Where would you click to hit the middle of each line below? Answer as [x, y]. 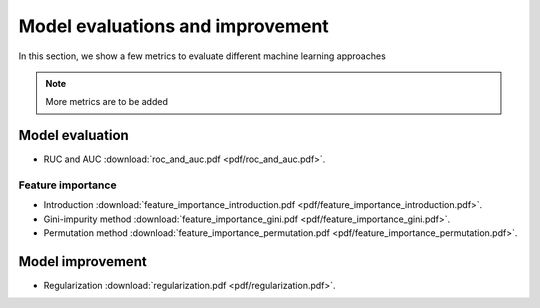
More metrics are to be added [107, 102]
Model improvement [82, 261]
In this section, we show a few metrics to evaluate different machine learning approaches [202, 56]
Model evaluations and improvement [173, 26]
